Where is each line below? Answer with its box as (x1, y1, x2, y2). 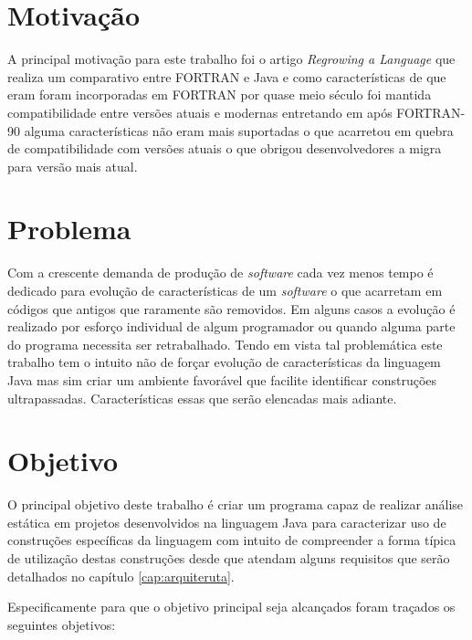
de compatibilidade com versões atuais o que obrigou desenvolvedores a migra (7, 139, 442, 158)
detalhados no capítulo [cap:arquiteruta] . (7, 566, 235, 585)
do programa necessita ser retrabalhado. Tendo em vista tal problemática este (7, 334, 443, 353)
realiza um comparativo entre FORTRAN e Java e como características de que (7, 67, 446, 86)
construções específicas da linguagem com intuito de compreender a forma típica (7, 530, 456, 550)
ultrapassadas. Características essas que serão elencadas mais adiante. (7, 388, 397, 407)
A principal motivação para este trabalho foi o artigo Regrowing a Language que (7, 49, 456, 68)
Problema (7, 210, 131, 247)
